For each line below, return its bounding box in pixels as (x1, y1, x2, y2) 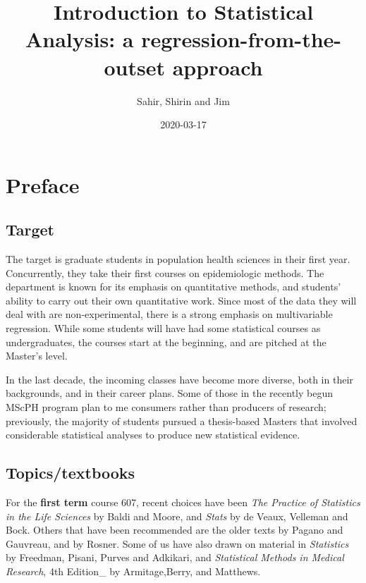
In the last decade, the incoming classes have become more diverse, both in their (6, 372, 353, 386)
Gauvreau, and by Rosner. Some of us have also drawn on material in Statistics (6, 536, 349, 551)
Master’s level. (6, 348, 68, 363)
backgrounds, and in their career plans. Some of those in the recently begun (6, 386, 334, 400)
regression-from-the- (141, 25, 342, 54)
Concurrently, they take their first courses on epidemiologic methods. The (6, 265, 324, 280)
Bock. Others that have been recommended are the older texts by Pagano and (6, 522, 343, 537)
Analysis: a (25, 25, 134, 54)
